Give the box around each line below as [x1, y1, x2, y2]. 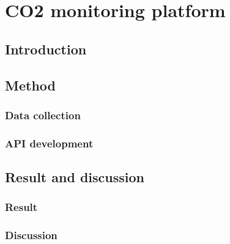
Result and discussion [5, 168, 144, 187]
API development [5, 135, 94, 150]
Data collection [5, 107, 81, 122]
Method [5, 75, 56, 94]
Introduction [5, 39, 87, 58]
